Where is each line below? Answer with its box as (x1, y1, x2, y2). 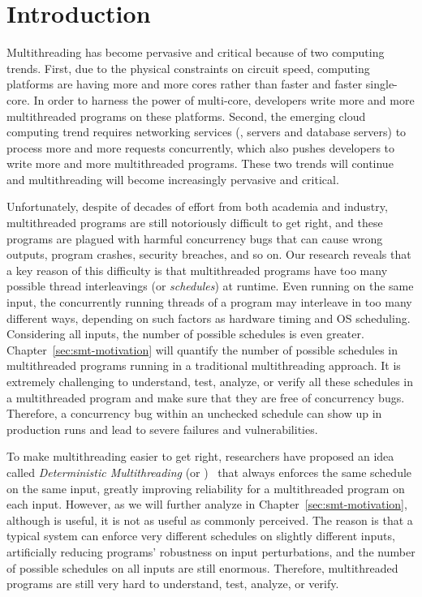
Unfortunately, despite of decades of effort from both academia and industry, (6, 198, 388, 215)
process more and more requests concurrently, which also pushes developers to (6, 139, 395, 156)
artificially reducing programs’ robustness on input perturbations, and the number (6, 543, 416, 560)
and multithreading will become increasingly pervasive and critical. (6, 170, 339, 187)
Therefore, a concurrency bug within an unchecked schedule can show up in (6, 405, 382, 422)
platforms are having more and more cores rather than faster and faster (6, 75, 363, 92)
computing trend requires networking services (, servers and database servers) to (6, 123, 407, 140)
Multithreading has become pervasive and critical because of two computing (6, 44, 385, 61)
